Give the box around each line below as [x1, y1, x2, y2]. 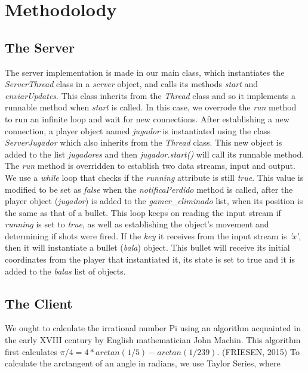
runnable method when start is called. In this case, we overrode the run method [5, 101, 297, 113]
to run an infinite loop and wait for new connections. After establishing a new [5, 112, 289, 125]
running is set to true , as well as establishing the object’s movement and [5, 218, 269, 230]
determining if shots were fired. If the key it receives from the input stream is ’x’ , [5, 229, 301, 242]
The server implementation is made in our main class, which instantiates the [5, 66, 285, 78]
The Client [5, 294, 73, 312]
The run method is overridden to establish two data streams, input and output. [5, 159, 295, 172]
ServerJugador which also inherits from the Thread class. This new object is [5, 136, 282, 149]
